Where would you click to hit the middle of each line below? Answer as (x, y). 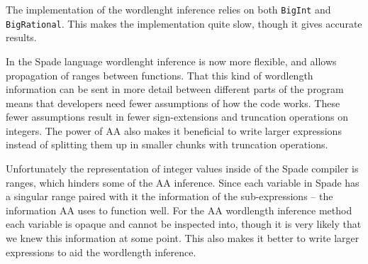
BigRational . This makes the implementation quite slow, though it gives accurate (184, 23)
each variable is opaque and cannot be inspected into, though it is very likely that (184, 224)
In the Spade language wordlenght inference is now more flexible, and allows (171, 61)
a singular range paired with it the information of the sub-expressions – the (169, 196)
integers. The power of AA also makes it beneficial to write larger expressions (174, 130)
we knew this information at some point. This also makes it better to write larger (183, 238)
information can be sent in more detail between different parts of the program (175, 89)
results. (21, 37)
